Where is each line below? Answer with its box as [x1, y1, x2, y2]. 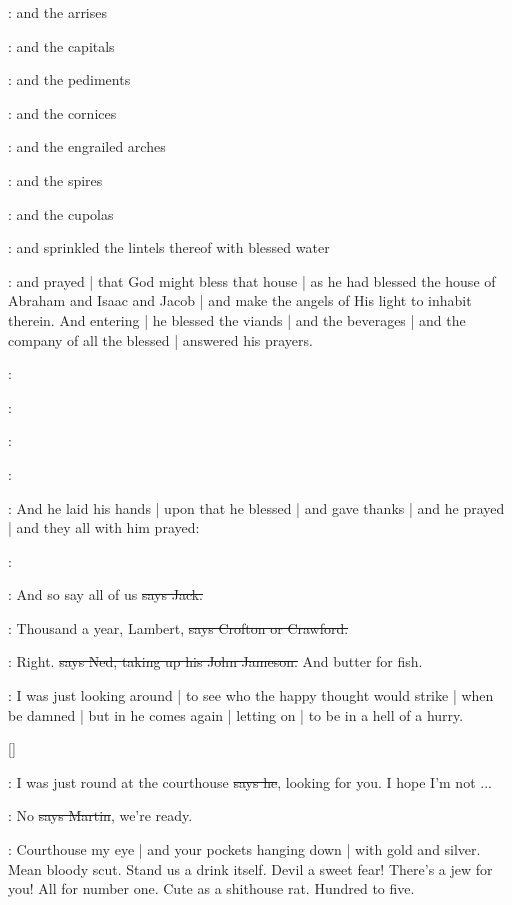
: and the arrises [8, 2, 108, 22]
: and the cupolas [8, 203, 114, 224]
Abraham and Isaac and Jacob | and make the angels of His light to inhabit [8, 290, 472, 311]
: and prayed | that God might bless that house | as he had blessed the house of [8, 270, 496, 291]
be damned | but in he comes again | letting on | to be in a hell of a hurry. [8, 704, 464, 725]
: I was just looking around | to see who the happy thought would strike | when [8, 685, 494, 706]
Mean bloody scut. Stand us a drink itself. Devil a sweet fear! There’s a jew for [8, 858, 493, 879]
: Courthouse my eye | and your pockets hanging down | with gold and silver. [8, 839, 481, 860]
